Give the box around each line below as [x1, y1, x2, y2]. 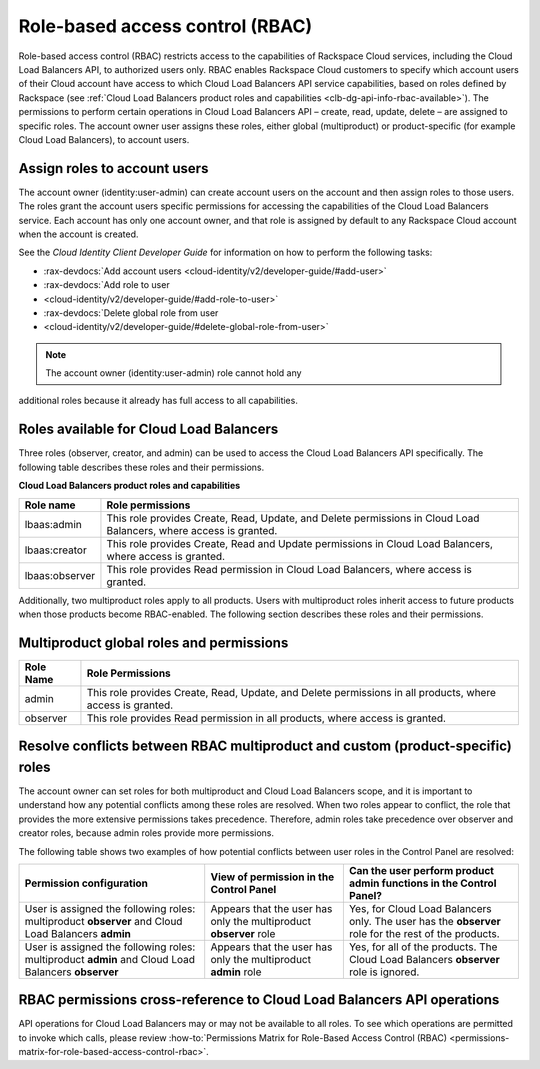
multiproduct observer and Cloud [24, 914, 183, 928]
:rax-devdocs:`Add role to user [43, 279, 170, 291]
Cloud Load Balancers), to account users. [18, 133, 190, 145]
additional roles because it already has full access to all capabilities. [18, 395, 299, 407]
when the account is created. [18, 228, 139, 240]
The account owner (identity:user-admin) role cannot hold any [45, 367, 302, 379]
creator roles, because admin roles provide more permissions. [18, 827, 275, 839]
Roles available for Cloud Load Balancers [18, 421, 279, 438]
